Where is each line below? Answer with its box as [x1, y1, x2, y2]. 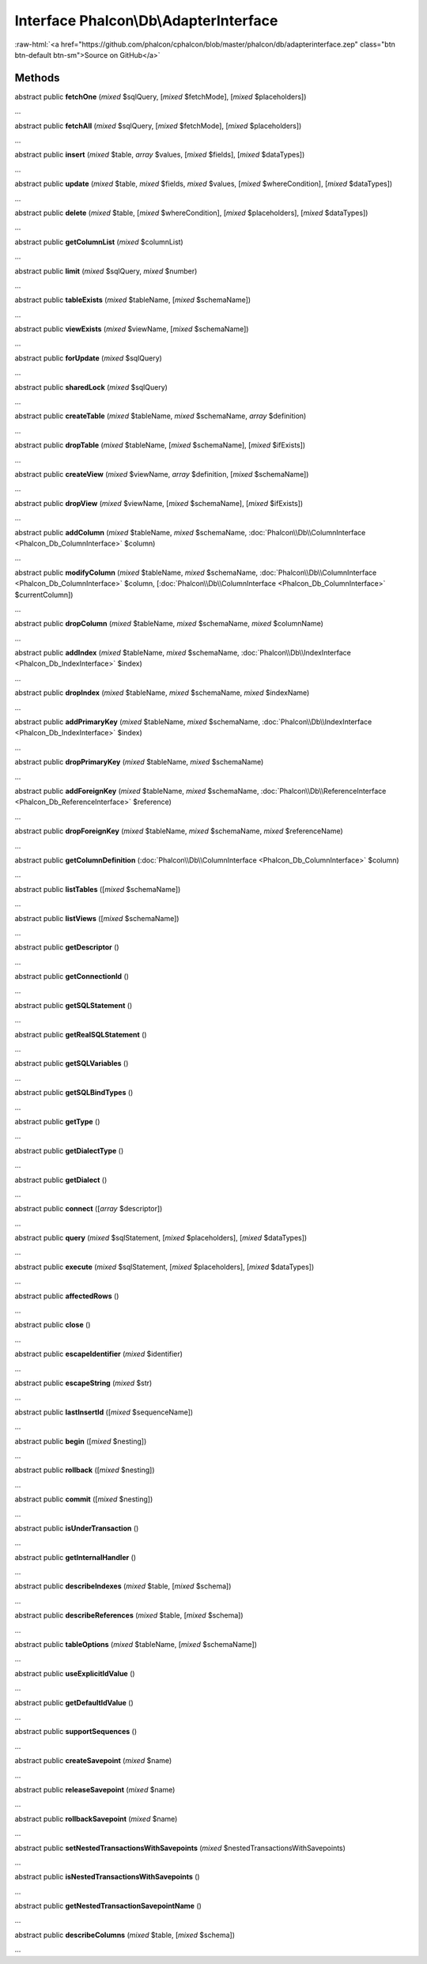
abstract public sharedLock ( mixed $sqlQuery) [14, 382, 168, 391]
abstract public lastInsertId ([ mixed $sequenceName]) [14, 1407, 194, 1417]
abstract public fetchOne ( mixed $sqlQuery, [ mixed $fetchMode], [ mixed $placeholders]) [14, 92, 307, 101]
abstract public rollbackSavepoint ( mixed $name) [14, 1814, 178, 1823]
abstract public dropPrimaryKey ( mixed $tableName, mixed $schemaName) [14, 757, 264, 767]
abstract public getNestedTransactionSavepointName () [14, 1902, 202, 1911]
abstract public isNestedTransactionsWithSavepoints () [14, 1872, 201, 1882]
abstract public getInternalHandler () [14, 1552, 137, 1562]
